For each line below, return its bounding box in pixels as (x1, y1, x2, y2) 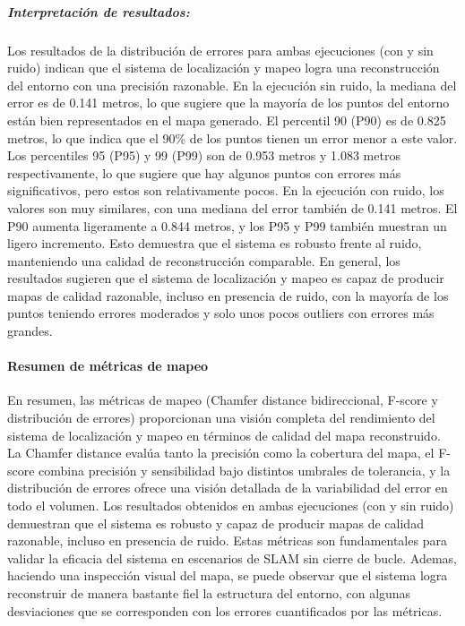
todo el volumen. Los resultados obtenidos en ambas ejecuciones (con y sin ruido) (7, 496, 454, 515)
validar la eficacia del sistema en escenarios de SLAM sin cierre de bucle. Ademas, (7, 548, 458, 567)
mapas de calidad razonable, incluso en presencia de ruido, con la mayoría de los (7, 286, 449, 304)
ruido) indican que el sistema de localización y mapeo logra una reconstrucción (7, 58, 440, 77)
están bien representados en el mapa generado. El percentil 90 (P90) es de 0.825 (7, 110, 446, 129)
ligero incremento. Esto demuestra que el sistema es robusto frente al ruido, (7, 234, 422, 253)
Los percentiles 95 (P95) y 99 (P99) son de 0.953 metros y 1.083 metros (7, 146, 400, 165)
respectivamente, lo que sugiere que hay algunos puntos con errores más (7, 163, 401, 182)
